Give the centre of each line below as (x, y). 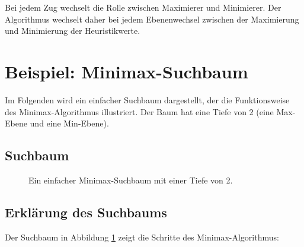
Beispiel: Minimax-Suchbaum (127, 71)
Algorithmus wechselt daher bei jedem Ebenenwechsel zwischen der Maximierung (152, 19)
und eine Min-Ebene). (69, 123)
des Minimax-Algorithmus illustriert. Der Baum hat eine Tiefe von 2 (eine (139, 111)
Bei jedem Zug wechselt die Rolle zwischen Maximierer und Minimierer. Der (143, 7)
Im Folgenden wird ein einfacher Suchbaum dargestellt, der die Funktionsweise (147, 99)
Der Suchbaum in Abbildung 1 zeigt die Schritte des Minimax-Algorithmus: (142, 237)
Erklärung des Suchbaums (86, 212)
